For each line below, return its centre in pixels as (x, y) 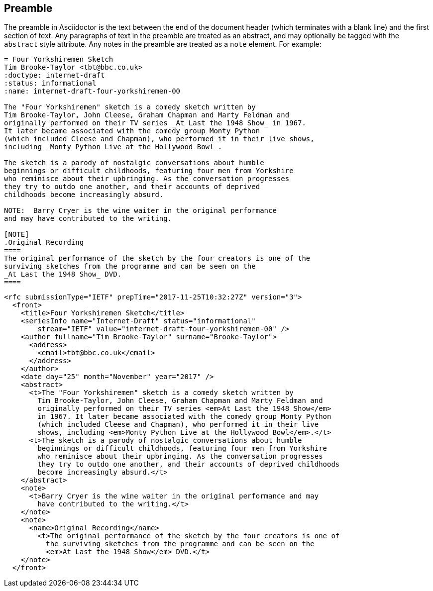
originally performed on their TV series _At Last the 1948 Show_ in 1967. (155, 123)
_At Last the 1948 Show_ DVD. (63, 274)
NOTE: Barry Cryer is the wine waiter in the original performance (140, 211)
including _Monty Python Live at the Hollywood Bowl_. (113, 147)
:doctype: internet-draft (54, 75)
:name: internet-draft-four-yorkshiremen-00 (92, 91)
